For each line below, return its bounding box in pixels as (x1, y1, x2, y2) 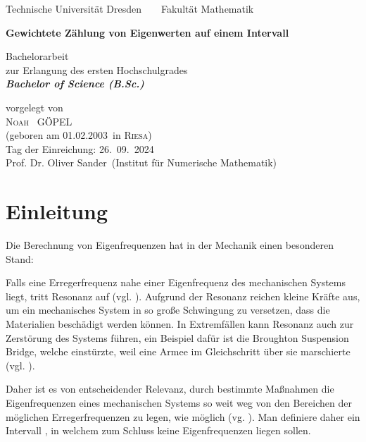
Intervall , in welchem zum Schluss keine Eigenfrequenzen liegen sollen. (6, 423, 311, 438)
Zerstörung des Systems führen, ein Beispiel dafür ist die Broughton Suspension (6, 330, 349, 345)
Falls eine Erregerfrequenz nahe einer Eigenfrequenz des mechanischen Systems (6, 275, 346, 290)
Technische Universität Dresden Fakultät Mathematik (6, 1, 254, 16)
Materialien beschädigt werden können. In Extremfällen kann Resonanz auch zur (6, 317, 354, 331)
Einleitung (6, 197, 108, 226)
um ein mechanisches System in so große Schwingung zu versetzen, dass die (6, 302, 330, 317)
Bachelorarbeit (6, 49, 69, 63)
